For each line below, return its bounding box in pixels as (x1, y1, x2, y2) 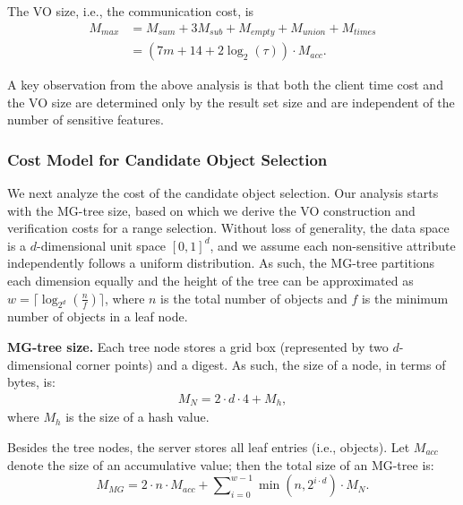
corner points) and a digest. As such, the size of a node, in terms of (76, 355, 446, 373)
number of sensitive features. (7, 110, 164, 129)
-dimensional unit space (37, 235, 167, 254)
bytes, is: (7, 372, 56, 391)
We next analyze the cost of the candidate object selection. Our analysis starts (7, 184, 439, 202)
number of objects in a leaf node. (7, 307, 188, 326)
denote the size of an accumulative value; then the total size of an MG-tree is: (7, 455, 434, 474)
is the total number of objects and (160, 288, 347, 307)
